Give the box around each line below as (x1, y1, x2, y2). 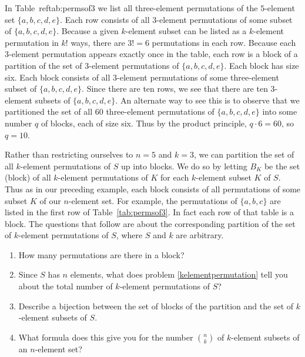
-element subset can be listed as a (125, 25, 247, 37)
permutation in (5, 36, 59, 48)
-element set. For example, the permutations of (68, 194, 237, 206)
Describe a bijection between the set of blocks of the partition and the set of (18, 299, 294, 312)
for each (160, 171, 189, 183)
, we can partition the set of (193, 148, 294, 161)
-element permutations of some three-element (117, 71, 279, 83)
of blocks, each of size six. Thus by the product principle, (41, 116, 247, 129)
